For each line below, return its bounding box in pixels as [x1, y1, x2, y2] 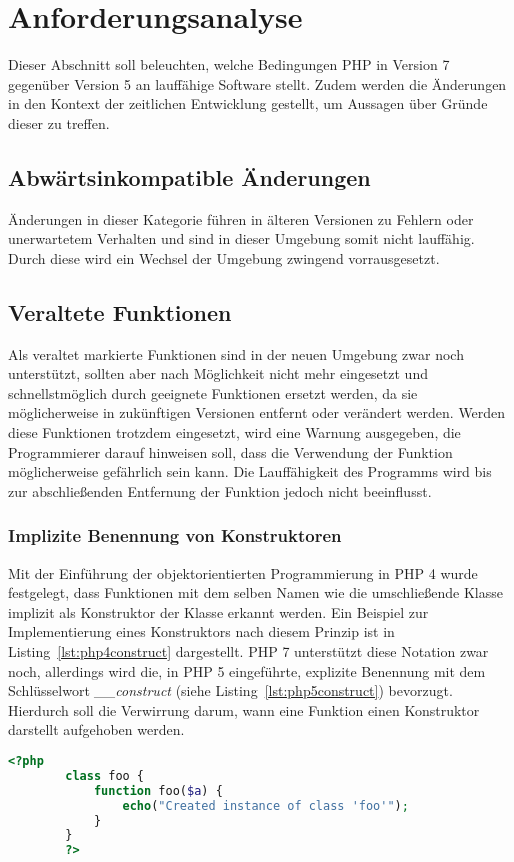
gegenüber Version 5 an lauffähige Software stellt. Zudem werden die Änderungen [8, 73, 507, 94]
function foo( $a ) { [93, 783, 223, 798]
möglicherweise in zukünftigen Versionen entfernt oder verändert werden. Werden [8, 402, 506, 423]
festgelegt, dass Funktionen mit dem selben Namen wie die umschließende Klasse [8, 582, 503, 603]
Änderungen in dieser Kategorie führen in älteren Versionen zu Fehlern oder [8, 208, 474, 229]
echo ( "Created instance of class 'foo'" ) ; [122, 798, 409, 813]
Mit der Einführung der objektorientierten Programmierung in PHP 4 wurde [8, 562, 478, 583]
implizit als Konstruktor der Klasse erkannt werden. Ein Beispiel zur [8, 601, 429, 622]
